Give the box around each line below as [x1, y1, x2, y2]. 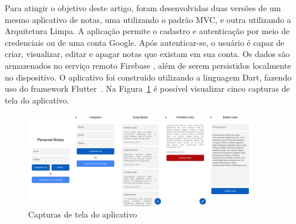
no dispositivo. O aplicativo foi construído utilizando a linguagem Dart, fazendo [5, 71, 292, 83]
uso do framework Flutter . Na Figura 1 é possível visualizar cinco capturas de [5, 82, 290, 95]
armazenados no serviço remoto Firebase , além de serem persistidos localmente [5, 59, 291, 71]
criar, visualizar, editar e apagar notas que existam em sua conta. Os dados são [5, 48, 290, 60]
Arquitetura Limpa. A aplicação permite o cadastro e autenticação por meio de [5, 25, 290, 37]
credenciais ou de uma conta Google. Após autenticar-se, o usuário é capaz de [5, 36, 285, 48]
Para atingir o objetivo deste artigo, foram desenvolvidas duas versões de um [5, 2, 281, 14]
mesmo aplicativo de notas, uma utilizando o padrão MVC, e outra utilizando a [5, 13, 291, 25]
